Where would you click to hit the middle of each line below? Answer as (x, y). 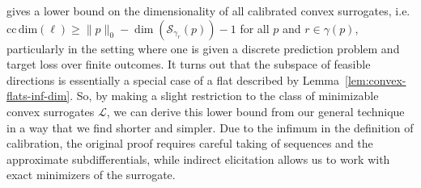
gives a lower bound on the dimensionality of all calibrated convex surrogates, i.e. (208, 10)
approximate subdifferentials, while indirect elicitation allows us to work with (198, 159)
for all (255, 28)
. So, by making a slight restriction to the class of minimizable (224, 96)
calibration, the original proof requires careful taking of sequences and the (190, 143)
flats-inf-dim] (38, 96)
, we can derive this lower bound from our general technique (255, 111)
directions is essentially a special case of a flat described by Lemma (173, 79)
